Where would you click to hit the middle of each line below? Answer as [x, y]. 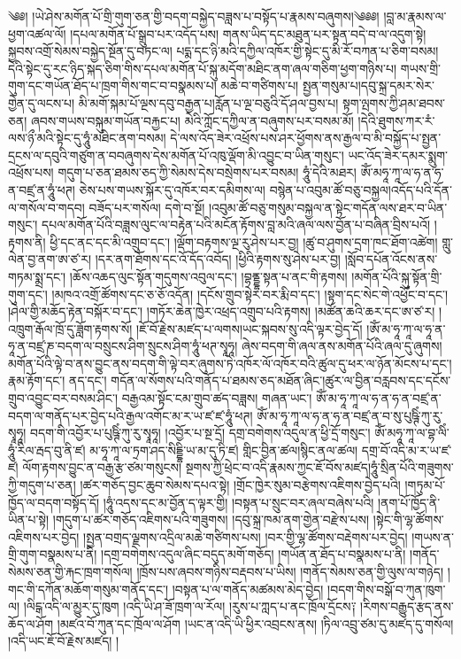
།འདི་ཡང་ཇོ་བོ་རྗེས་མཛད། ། [64, 641]
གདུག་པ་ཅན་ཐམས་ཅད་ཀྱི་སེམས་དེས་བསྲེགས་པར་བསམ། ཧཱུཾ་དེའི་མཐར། [207, 172]
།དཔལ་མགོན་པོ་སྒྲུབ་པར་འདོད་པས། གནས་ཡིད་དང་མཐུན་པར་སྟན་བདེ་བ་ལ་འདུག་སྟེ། [248, 33]
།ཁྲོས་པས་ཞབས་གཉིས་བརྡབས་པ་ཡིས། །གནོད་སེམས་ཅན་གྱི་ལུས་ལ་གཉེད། [290, 571]
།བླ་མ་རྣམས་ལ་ [415, 16]
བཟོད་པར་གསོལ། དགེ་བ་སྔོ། [147, 207]
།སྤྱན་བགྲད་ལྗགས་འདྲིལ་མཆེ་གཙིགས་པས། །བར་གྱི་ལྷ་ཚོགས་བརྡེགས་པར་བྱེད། [246, 536]
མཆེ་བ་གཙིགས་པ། [260, 85]
